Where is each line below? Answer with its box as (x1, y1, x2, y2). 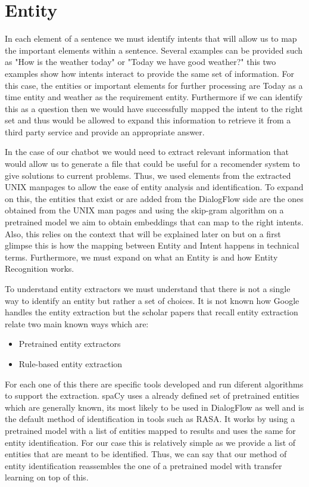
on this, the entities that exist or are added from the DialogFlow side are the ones (5, 192, 304, 204)
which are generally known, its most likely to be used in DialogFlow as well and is (5, 401, 304, 413)
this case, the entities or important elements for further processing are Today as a (5, 79, 303, 91)
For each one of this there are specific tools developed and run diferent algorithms (5, 377, 304, 390)
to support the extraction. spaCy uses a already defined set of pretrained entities (5, 389, 299, 402)
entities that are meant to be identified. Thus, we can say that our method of (5, 448, 287, 460)
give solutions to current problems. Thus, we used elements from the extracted (5, 169, 291, 181)
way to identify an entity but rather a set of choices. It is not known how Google (5, 294, 299, 306)
